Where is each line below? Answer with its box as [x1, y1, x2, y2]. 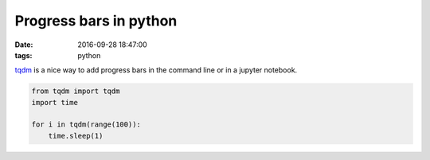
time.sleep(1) [48, 131, 104, 140]
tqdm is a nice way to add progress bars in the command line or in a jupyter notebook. [14, 65, 298, 75]
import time [31, 98, 79, 107]
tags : [14, 50, 33, 60]
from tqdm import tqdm [31, 87, 120, 96]
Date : [14, 40, 33, 49]
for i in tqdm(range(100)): [31, 120, 141, 129]
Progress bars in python [14, 12, 178, 29]
